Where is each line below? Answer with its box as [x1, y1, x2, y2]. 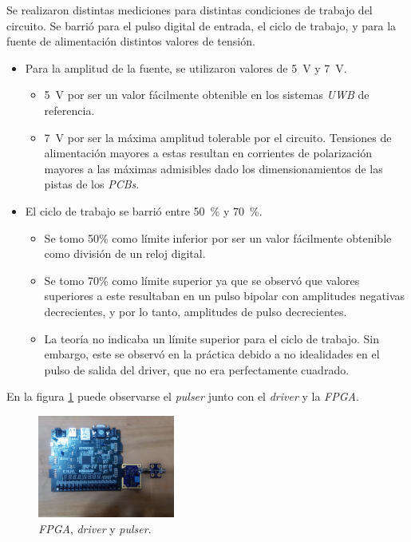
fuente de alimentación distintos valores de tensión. [6, 33, 255, 49]
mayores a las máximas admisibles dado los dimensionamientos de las [44, 160, 383, 176]
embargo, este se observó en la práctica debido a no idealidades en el [44, 346, 380, 362]
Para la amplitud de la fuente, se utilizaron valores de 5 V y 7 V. [25, 59, 347, 76]
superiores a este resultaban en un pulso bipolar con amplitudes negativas [44, 287, 405, 304]
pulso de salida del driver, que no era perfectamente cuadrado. [44, 361, 350, 378]
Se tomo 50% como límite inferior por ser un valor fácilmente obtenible [44, 229, 392, 246]
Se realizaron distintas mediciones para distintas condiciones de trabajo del [6, 2, 373, 18]
